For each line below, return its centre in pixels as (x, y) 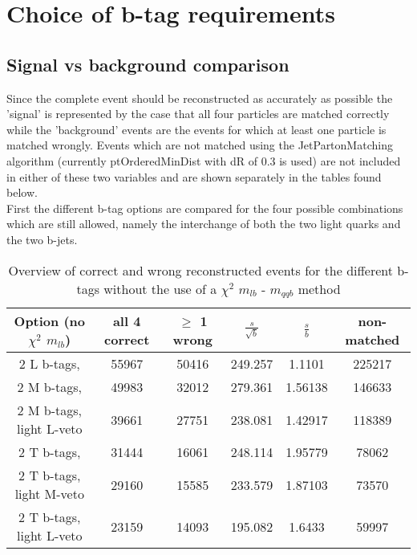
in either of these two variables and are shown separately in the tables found (194, 176)
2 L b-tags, (49, 364)
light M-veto (49, 494)
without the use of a (160, 288)
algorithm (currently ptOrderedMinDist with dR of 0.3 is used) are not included (204, 160)
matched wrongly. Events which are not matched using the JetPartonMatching (200, 145)
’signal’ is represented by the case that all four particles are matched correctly (198, 114)
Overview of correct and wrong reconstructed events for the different (201, 270)
